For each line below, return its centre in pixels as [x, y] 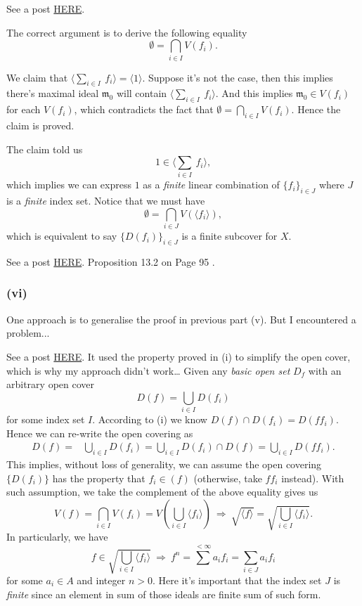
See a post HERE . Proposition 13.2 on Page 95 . [111, 261]
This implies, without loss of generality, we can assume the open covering [164, 464]
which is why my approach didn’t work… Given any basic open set [148, 370]
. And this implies [254, 93]
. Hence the [316, 109]
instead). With [313, 478]
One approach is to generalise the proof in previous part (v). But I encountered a [181, 319]
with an [325, 370]
